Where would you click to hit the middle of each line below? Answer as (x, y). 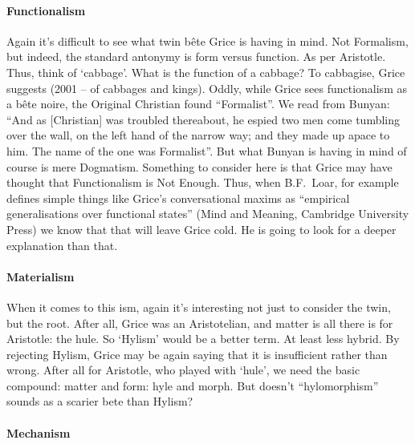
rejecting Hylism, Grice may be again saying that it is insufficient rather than (197, 354)
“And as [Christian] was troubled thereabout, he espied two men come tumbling (203, 119)
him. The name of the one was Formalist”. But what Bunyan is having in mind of (207, 150)
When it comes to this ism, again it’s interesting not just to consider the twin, (199, 307)
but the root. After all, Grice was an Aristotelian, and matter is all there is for (200, 323)
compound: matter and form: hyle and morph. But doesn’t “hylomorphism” (193, 385)
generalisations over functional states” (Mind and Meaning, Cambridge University (208, 214)
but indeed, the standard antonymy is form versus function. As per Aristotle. (196, 57)
